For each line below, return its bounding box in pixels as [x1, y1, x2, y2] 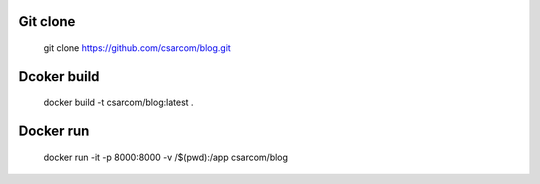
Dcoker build [18, 68, 100, 85]
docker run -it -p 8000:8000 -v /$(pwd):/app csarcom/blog [43, 151, 289, 163]
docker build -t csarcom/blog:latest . [43, 96, 194, 109]
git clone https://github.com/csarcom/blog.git [43, 42, 232, 54]
